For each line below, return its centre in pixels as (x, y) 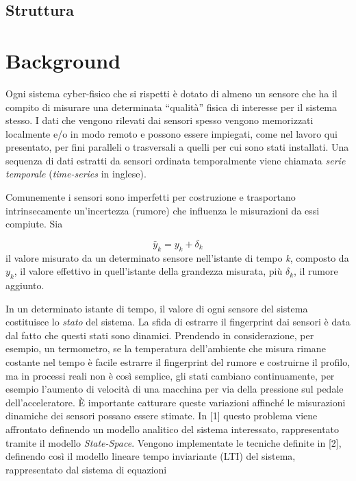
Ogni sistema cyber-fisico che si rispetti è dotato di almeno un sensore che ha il (171, 93)
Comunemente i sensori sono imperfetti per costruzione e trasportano (151, 197)
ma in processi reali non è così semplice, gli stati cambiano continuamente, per (170, 375)
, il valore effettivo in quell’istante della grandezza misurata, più (148, 271)
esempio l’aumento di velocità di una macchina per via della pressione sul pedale (175, 389)
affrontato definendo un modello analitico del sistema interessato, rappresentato (173, 429)
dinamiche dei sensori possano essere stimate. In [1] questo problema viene (162, 416)
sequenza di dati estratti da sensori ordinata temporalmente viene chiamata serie (176, 160)
